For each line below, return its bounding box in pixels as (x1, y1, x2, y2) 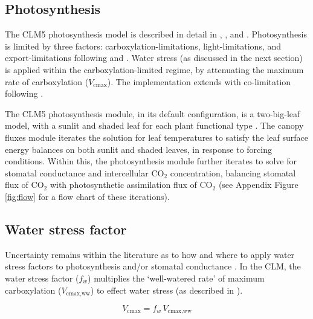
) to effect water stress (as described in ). (90, 283, 243, 296)
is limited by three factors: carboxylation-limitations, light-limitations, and (5, 39, 282, 52)
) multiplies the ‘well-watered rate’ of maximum (88, 271, 265, 284)
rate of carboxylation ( (5, 75, 89, 88)
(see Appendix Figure (218, 178, 298, 191)
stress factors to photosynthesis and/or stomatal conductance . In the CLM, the (5, 260, 301, 272)
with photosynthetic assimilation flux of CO (50, 178, 213, 191)
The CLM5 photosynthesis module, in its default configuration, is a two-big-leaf (5, 107, 300, 120)
